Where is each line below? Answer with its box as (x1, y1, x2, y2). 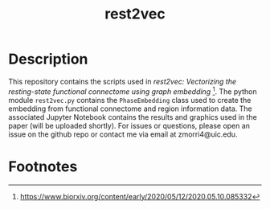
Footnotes (8, 158, 78, 175)
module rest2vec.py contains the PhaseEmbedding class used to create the (8, 95, 252, 104)
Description (8, 50, 88, 68)
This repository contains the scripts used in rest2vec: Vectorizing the (8, 76, 237, 86)
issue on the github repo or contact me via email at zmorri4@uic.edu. (8, 129, 238, 139)
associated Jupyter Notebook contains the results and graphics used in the (8, 112, 257, 121)
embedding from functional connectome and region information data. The (8, 104, 252, 113)
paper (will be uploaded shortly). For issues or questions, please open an (8, 121, 251, 130)
